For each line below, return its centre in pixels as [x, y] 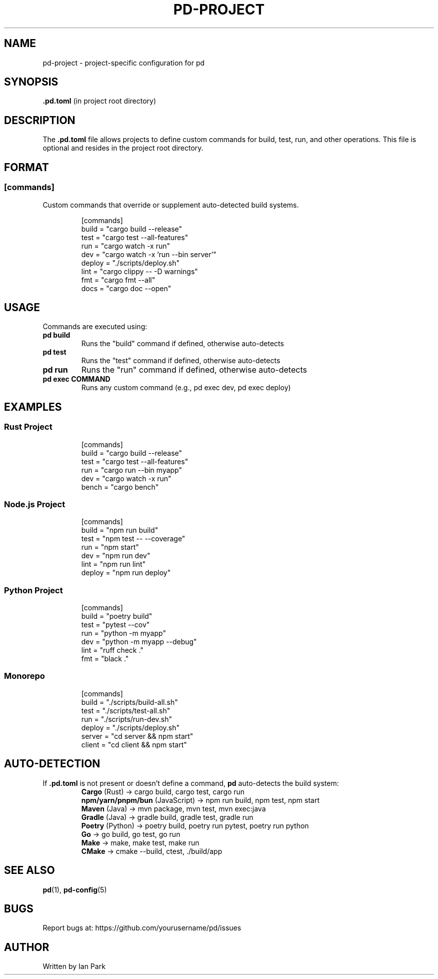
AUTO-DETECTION [52, 764]
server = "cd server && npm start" [137, 736]
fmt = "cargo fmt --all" [118, 280]
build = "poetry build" [117, 616]
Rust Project [28, 427]
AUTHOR [27, 947]
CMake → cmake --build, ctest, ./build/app [152, 851]
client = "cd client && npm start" [134, 744]
